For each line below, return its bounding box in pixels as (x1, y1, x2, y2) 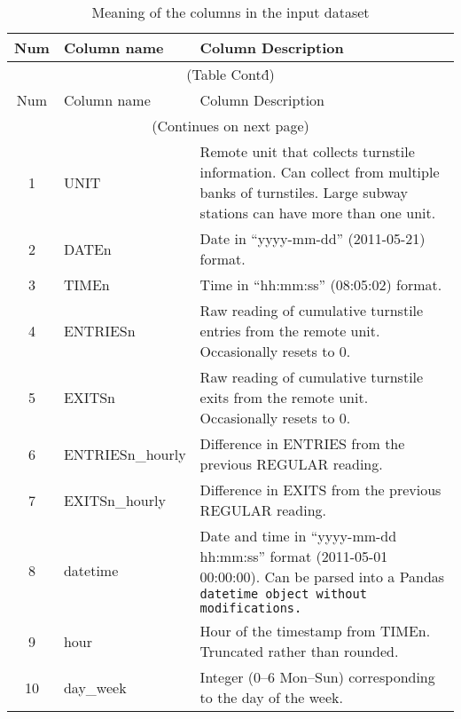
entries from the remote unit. (199, 320, 380, 341)
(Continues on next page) (152, 115, 309, 136)
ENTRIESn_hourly (63, 443, 186, 464)
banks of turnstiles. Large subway (199, 182, 409, 202)
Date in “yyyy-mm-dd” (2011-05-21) (199, 228, 426, 249)
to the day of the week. (199, 687, 343, 707)
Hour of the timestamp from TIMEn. (199, 620, 431, 641)
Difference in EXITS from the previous (199, 479, 441, 500)
